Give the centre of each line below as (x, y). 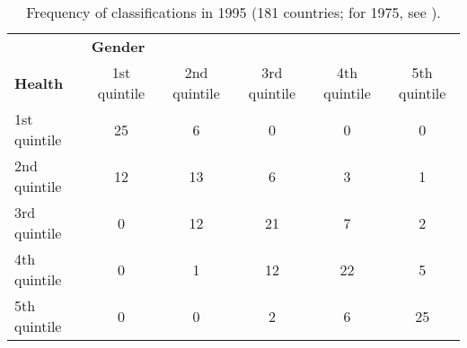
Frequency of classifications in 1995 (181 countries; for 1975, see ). (233, 12)
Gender (118, 46)
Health (39, 83)
